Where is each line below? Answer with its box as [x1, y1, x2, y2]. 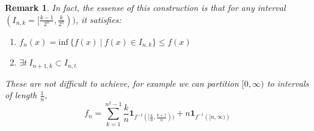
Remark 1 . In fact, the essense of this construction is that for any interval [5, 1, 286, 13]
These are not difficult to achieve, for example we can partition [5, 76, 239, 89]
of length [5, 89, 37, 101]
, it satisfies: [75, 13, 121, 25]
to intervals [267, 76, 309, 89]
